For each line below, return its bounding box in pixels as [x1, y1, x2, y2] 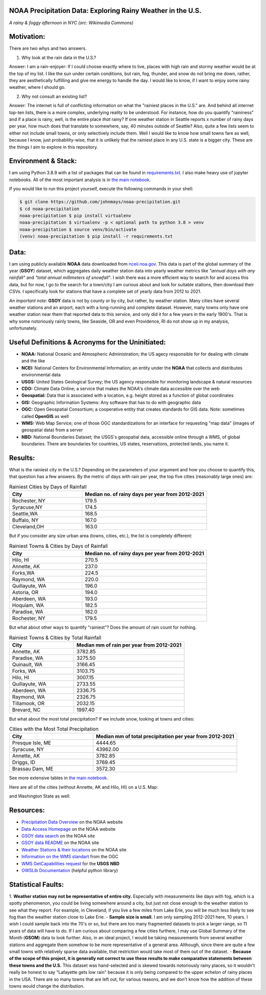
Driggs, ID [12, 759, 35, 766]
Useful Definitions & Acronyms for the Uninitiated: [9, 338, 166, 346]
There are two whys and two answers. [9, 45, 87, 51]
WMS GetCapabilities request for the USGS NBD [21, 860, 120, 866]
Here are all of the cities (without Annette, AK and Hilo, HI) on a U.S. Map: [9, 784, 158, 790]
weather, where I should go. [9, 84, 66, 90]
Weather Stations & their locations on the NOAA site [21, 846, 127, 852]
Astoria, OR [12, 589, 39, 596]
